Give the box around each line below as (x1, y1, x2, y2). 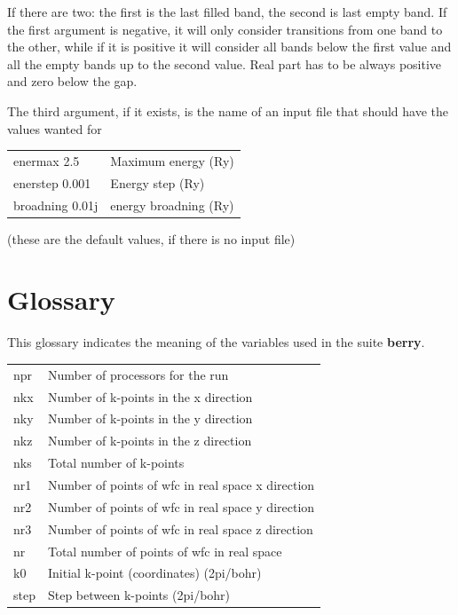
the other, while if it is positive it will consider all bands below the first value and (7, 37, 452, 56)
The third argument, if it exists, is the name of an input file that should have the (7, 101, 449, 120)
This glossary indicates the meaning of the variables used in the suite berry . (7, 333, 425, 351)
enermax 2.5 (13, 151, 80, 170)
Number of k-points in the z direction (47, 431, 252, 450)
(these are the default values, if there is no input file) (7, 229, 296, 248)
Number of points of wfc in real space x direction (47, 475, 315, 493)
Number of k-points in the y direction (47, 409, 253, 428)
